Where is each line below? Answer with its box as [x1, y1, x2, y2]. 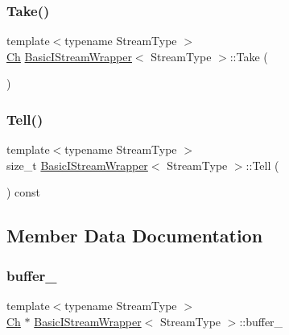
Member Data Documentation [6, 223, 263, 248]
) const [6, 184, 41, 201]
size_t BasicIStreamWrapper [6, 156, 148, 173]
